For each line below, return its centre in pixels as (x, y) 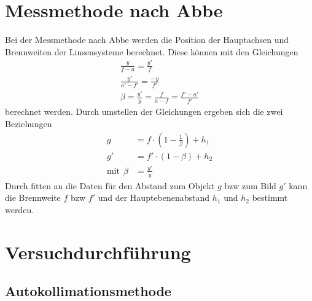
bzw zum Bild (250, 185)
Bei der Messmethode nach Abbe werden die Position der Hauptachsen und (147, 40)
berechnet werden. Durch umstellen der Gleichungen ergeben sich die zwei (144, 111)
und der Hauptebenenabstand (154, 197)
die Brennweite (33, 197)
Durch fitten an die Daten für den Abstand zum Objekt (110, 185)
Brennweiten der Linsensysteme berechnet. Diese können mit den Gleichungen (152, 51)
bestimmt (270, 197)
